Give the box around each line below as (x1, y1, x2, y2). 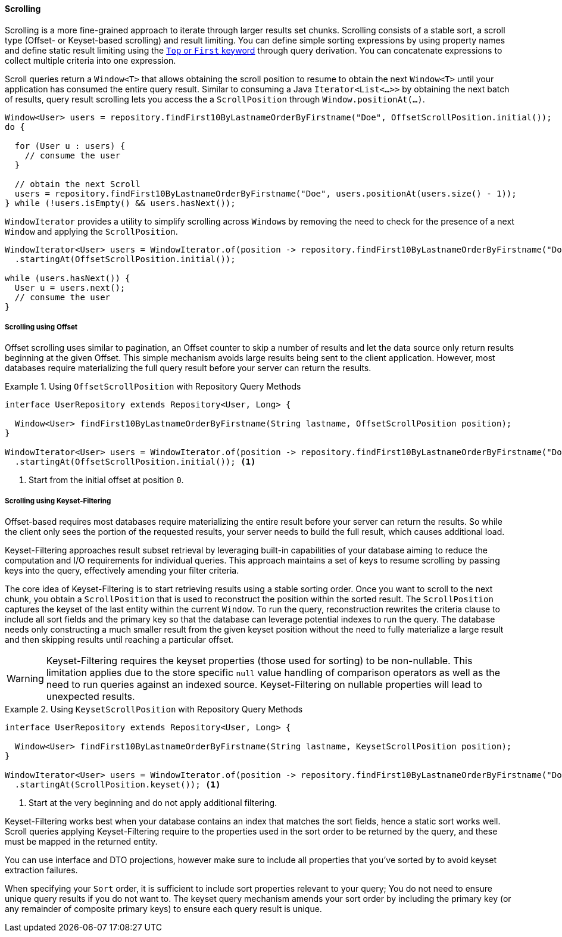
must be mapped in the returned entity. (5, 836, 158, 847)
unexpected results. (46, 690, 135, 703)
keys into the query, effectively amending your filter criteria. (5, 565, 239, 576)
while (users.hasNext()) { (5, 273, 130, 283)
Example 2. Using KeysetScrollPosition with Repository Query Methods (5, 704, 303, 715)
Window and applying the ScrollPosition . (5, 226, 178, 236)
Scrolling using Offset (5, 323, 78, 331)
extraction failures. (5, 865, 78, 876)
